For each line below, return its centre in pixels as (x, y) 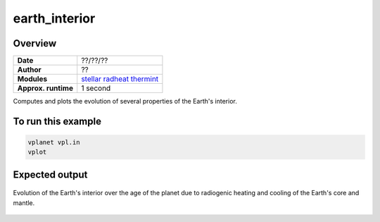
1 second (96, 88)
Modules (32, 79)
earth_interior (54, 18)
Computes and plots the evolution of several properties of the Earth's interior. (125, 101)
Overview (35, 43)
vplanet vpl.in (54, 142)
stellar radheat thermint (120, 79)
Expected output (50, 174)
